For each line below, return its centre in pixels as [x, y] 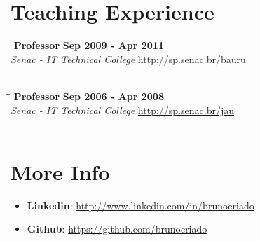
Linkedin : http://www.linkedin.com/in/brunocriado [141, 205]
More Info [60, 171]
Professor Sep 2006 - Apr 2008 [89, 96]
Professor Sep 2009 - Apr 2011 [89, 45]
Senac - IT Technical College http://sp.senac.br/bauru [128, 58]
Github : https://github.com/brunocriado [117, 229]
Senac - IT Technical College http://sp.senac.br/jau [122, 110]
